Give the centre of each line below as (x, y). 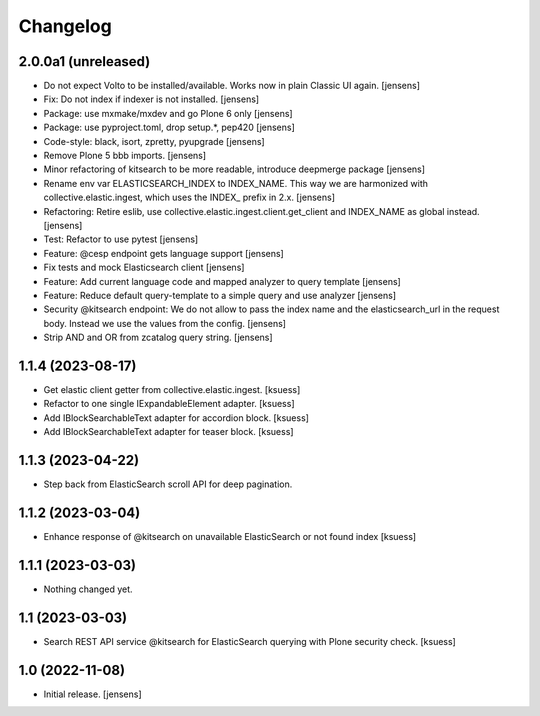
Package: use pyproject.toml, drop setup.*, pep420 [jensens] (169, 127)
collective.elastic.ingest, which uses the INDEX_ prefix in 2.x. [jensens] (189, 197)
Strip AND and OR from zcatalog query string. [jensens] (158, 337)
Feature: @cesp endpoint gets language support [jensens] (163, 253)
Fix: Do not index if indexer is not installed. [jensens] (151, 99)
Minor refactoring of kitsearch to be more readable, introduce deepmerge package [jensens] (234, 169)
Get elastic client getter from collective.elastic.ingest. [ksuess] (172, 389)
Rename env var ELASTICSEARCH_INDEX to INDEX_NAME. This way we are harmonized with (236, 183)
